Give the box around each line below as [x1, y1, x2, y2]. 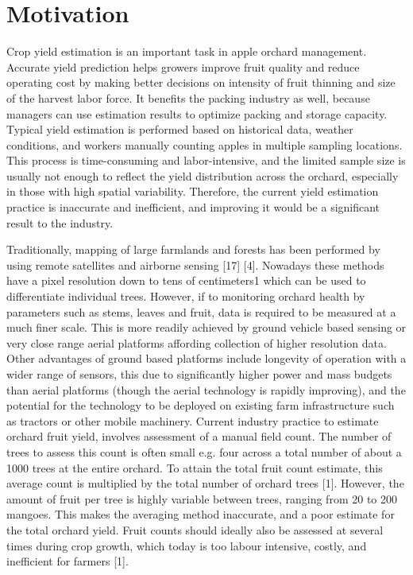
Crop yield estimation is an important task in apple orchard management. [6, 43, 367, 60]
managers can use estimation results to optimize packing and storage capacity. [6, 105, 388, 122]
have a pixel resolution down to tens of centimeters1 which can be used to [6, 272, 366, 289]
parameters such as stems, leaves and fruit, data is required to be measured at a [6, 303, 396, 320]
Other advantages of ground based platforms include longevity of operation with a [6, 350, 407, 367]
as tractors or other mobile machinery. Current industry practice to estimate [6, 412, 379, 429]
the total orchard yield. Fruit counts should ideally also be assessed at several [6, 521, 384, 538]
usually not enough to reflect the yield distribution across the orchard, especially [6, 167, 399, 184]
